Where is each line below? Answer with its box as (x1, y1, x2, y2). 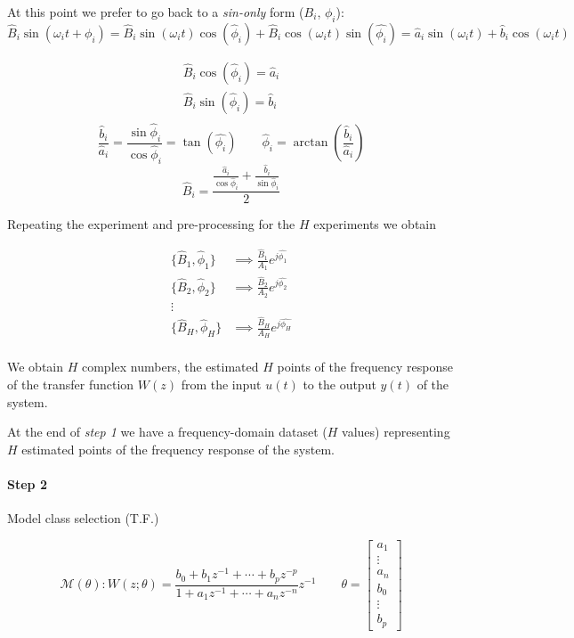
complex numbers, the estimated (81, 357, 259, 376)
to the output (303, 375, 376, 394)
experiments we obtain (313, 215, 437, 233)
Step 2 (7, 475, 47, 494)
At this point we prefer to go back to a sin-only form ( (7, 3, 304, 20)
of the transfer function (7, 375, 134, 394)
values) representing (342, 422, 450, 441)
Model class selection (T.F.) (7, 509, 159, 528)
